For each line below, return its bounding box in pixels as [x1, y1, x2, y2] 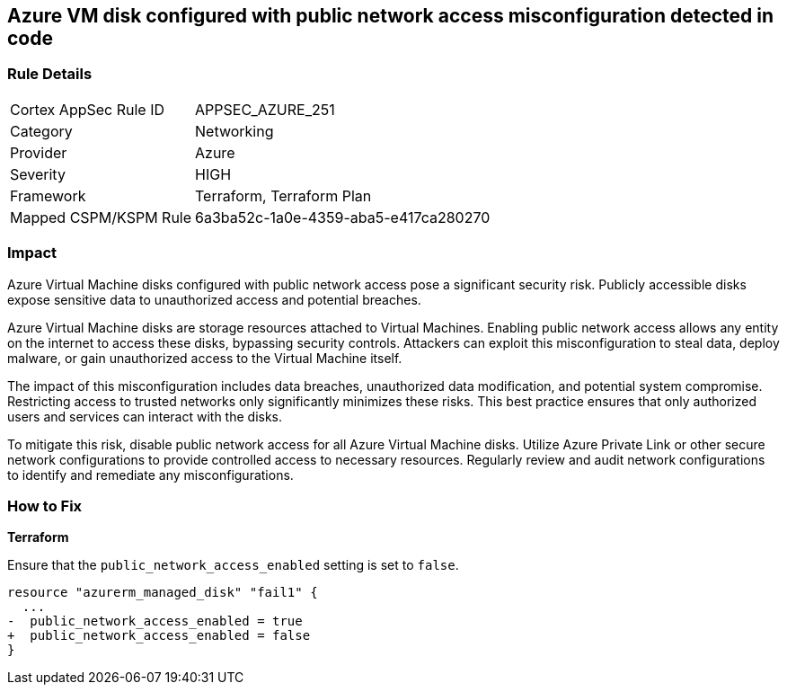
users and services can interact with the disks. [7, 408, 283, 424]
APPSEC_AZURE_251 [195, 100, 335, 119]
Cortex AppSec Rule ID [10, 100, 165, 119]
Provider [10, 143, 67, 162]
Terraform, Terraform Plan [195, 186, 372, 205]
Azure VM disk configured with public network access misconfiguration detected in [7, 4, 774, 27]
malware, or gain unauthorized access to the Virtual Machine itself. [7, 350, 402, 366]
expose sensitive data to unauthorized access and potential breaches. [7, 291, 421, 307]
